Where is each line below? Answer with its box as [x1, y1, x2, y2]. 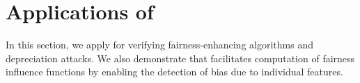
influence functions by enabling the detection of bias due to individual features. [6, 64, 343, 79]
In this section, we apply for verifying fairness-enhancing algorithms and [6, 37, 313, 52]
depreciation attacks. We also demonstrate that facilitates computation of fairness [6, 50, 355, 65]
